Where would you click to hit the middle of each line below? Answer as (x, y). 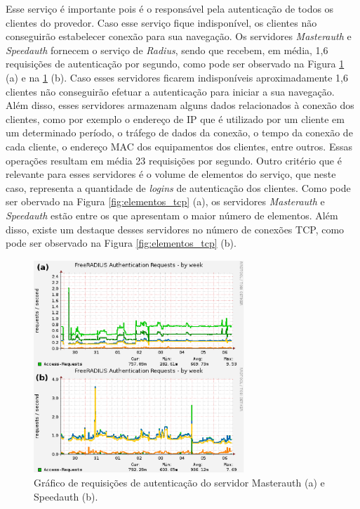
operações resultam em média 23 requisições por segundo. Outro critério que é (174, 160)
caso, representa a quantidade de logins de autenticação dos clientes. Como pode (178, 187)
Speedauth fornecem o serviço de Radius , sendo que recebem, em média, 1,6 (167, 50)
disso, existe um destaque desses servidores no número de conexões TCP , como (175, 229)
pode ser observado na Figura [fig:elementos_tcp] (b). (121, 243)
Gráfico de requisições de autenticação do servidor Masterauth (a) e (179, 482)
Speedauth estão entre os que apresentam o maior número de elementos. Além (172, 215)
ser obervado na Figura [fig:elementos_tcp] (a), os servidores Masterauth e (165, 201)
